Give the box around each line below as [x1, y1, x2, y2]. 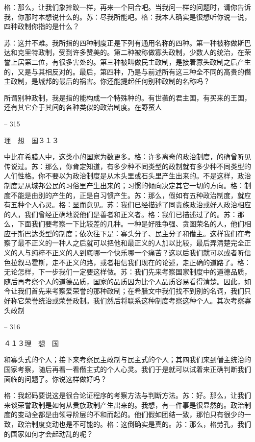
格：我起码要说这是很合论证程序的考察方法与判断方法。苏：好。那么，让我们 [4, 390, 251, 400]
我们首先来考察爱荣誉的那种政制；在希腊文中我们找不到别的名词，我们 [17, 286, 244, 296]
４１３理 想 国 [4, 338, 59, 348]
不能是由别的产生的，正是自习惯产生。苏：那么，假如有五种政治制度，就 [10, 190, 244, 200]
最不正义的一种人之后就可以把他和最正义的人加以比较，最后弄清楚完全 [17, 238, 244, 248]
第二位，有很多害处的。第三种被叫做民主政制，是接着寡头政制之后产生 [24, 56, 251, 67]
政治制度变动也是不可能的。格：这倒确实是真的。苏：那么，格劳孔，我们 [17, 418, 251, 429]
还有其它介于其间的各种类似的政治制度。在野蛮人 [4, 102, 162, 112]
